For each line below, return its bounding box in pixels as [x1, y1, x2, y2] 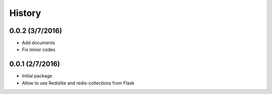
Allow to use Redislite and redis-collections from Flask [22, 80, 134, 86]
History [9, 7, 41, 18]
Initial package [22, 73, 52, 79]
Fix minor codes [22, 46, 55, 52]
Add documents [22, 40, 55, 46]
